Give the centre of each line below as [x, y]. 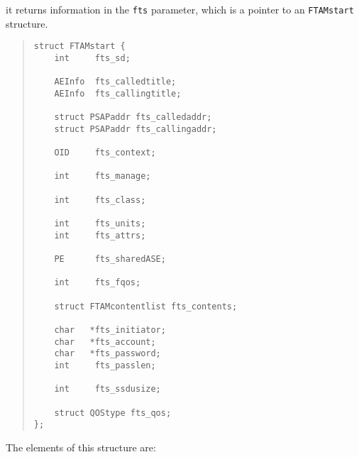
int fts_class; [100, 200]
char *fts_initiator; [110, 330]
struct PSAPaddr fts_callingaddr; [136, 129]
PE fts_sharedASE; [110, 259]
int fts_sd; [92, 58]
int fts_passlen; [105, 365]
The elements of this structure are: [81, 447]
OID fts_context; [105, 153]
